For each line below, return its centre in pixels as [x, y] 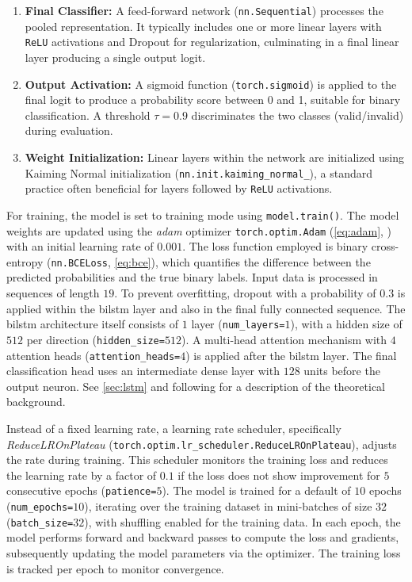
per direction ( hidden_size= [95, 339]
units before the [342, 371]
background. [36, 402]
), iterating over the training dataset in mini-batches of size [228, 506]
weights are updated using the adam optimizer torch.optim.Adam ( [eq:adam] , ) [199, 230]
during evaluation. [69, 130]
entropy [25, 261]
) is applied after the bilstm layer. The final [291, 355]
